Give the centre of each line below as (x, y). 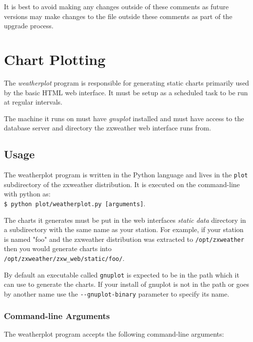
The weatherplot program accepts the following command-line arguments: (114, 333)
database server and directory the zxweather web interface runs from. (107, 128)
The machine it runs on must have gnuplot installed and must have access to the (124, 118)
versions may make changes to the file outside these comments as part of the (118, 16)
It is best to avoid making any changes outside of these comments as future (116, 6)
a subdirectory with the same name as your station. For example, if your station (124, 229)
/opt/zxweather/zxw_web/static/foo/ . (64, 258)
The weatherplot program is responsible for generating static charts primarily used (126, 82)
